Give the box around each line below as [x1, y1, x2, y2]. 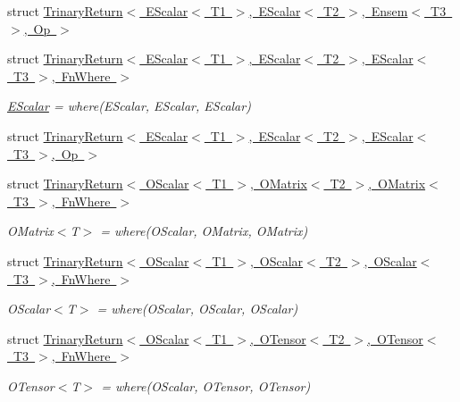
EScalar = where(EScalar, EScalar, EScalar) [7, 96, 251, 115]
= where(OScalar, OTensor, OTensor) [101, 376, 311, 395]
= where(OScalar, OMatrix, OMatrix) [100, 222, 308, 240]
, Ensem [361, 2, 408, 20]
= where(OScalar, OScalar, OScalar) [96, 299, 298, 318]
